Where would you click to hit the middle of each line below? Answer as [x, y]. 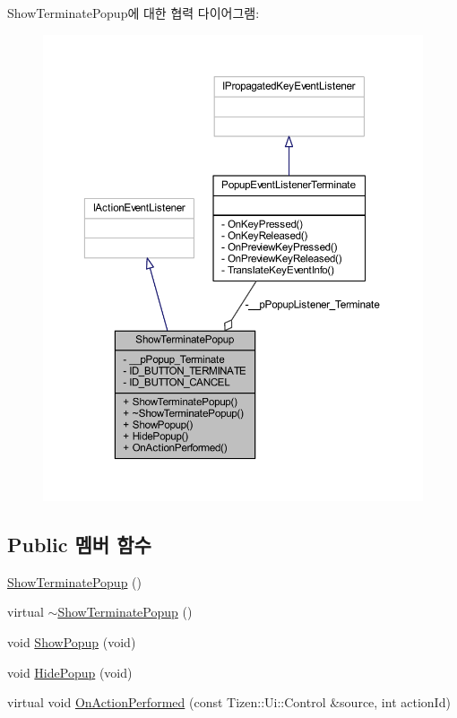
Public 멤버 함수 [79, 544]
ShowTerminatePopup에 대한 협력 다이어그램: [134, 13]
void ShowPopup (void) [72, 641]
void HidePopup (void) [70, 672]
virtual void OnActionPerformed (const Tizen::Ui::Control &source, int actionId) [229, 702]
